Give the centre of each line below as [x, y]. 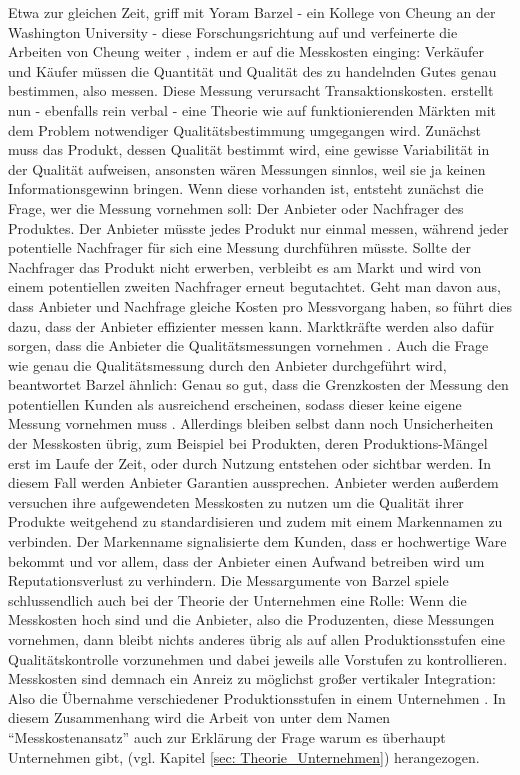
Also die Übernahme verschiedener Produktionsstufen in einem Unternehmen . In [257, 697]
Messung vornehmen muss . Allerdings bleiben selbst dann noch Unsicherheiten [251, 423]
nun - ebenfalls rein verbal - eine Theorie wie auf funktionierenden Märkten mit [252, 109]
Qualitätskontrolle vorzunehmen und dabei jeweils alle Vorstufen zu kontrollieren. [258, 658]
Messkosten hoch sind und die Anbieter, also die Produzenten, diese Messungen [251, 619]
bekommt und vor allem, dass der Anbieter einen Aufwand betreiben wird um [246, 560]
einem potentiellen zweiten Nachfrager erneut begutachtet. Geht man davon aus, [254, 286]
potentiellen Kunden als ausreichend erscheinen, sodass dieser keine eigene [235, 403]
